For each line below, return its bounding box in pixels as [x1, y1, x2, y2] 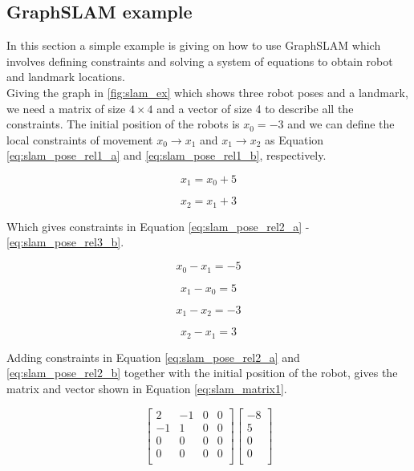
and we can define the [287, 116, 395, 132]
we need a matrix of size [6, 99, 126, 116]
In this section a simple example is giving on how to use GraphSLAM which [6, 37, 381, 54]
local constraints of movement [6, 131, 153, 148]
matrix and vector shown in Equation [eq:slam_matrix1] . [6, 380, 287, 397]
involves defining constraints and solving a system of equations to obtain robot [6, 52, 393, 69]
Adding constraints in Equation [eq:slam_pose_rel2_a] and [6, 348, 300, 365]
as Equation [265, 131, 324, 148]
